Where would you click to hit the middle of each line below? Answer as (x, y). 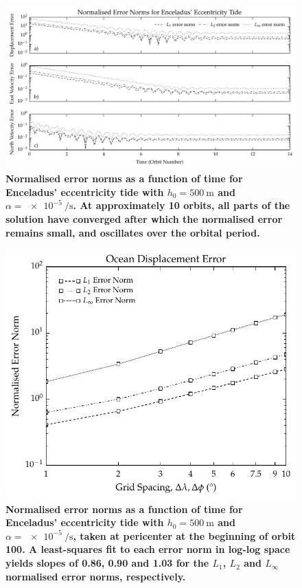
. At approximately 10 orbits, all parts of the (182, 205)
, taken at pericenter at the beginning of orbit (184, 535)
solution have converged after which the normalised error (144, 219)
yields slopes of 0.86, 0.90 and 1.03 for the (107, 563)
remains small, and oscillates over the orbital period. (133, 232)
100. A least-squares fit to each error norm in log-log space (148, 549)
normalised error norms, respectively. (96, 576)
